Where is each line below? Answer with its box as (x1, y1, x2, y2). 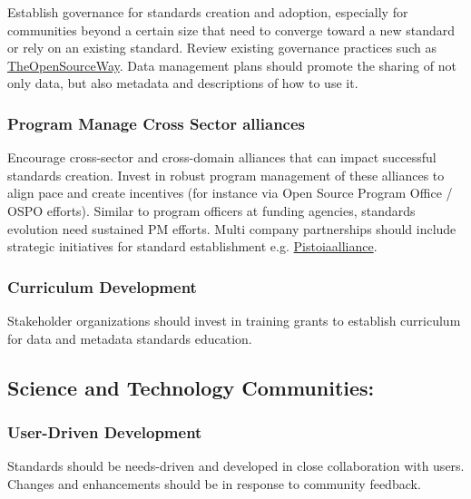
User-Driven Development (7, 420, 202, 443)
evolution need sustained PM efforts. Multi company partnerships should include (7, 219, 456, 238)
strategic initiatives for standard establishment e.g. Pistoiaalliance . (7, 237, 378, 256)
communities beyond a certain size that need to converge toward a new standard (7, 20, 456, 39)
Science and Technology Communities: (7, 373, 375, 401)
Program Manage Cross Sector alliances (7, 112, 306, 134)
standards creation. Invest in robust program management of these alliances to (7, 165, 445, 184)
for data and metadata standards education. (7, 328, 252, 347)
